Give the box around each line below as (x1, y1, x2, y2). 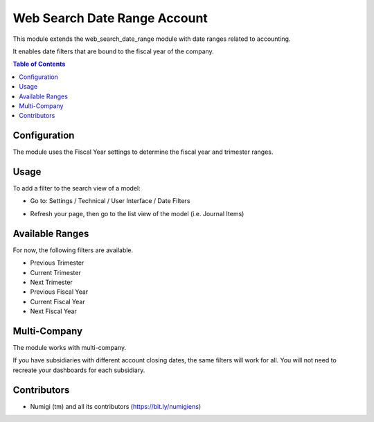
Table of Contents (12, 60, 66, 69)
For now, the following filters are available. (12, 246, 134, 254)
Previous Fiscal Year (30, 288, 89, 296)
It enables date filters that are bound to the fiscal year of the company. (12, 47, 214, 55)
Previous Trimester (30, 258, 84, 267)
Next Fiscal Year (30, 307, 78, 315)
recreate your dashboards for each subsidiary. (12, 366, 145, 374)
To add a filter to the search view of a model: (12, 184, 141, 193)
